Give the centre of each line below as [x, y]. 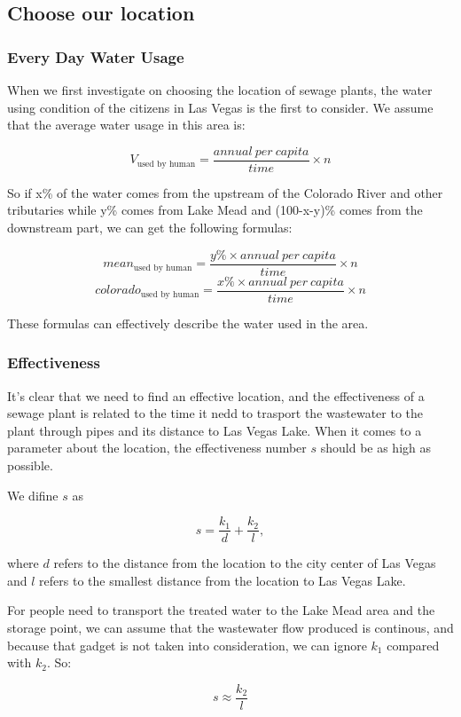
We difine [33, 495]
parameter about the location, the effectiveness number [157, 448]
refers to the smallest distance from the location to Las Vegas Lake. [223, 580]
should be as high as [376, 448]
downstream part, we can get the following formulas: [150, 228]
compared [413, 645]
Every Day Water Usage [96, 56]
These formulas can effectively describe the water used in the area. [188, 323]
